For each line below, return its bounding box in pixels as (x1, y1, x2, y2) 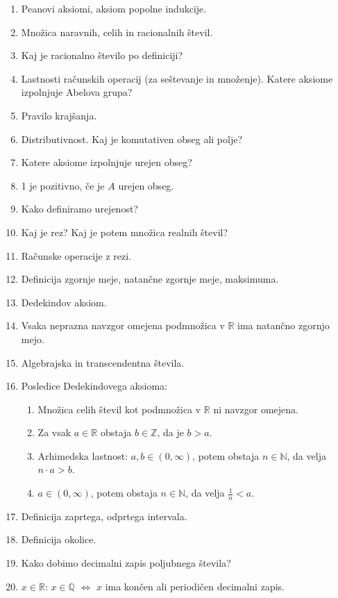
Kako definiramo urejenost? (21, 201, 138, 216)
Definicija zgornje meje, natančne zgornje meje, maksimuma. (21, 272, 279, 286)
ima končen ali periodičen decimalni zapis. (105, 579, 285, 593)
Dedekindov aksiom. (21, 294, 107, 309)
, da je (157, 425, 184, 440)
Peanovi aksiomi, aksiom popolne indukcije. (21, 1, 207, 15)
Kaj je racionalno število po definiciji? (21, 48, 183, 63)
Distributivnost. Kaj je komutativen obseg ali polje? (21, 131, 243, 146)
